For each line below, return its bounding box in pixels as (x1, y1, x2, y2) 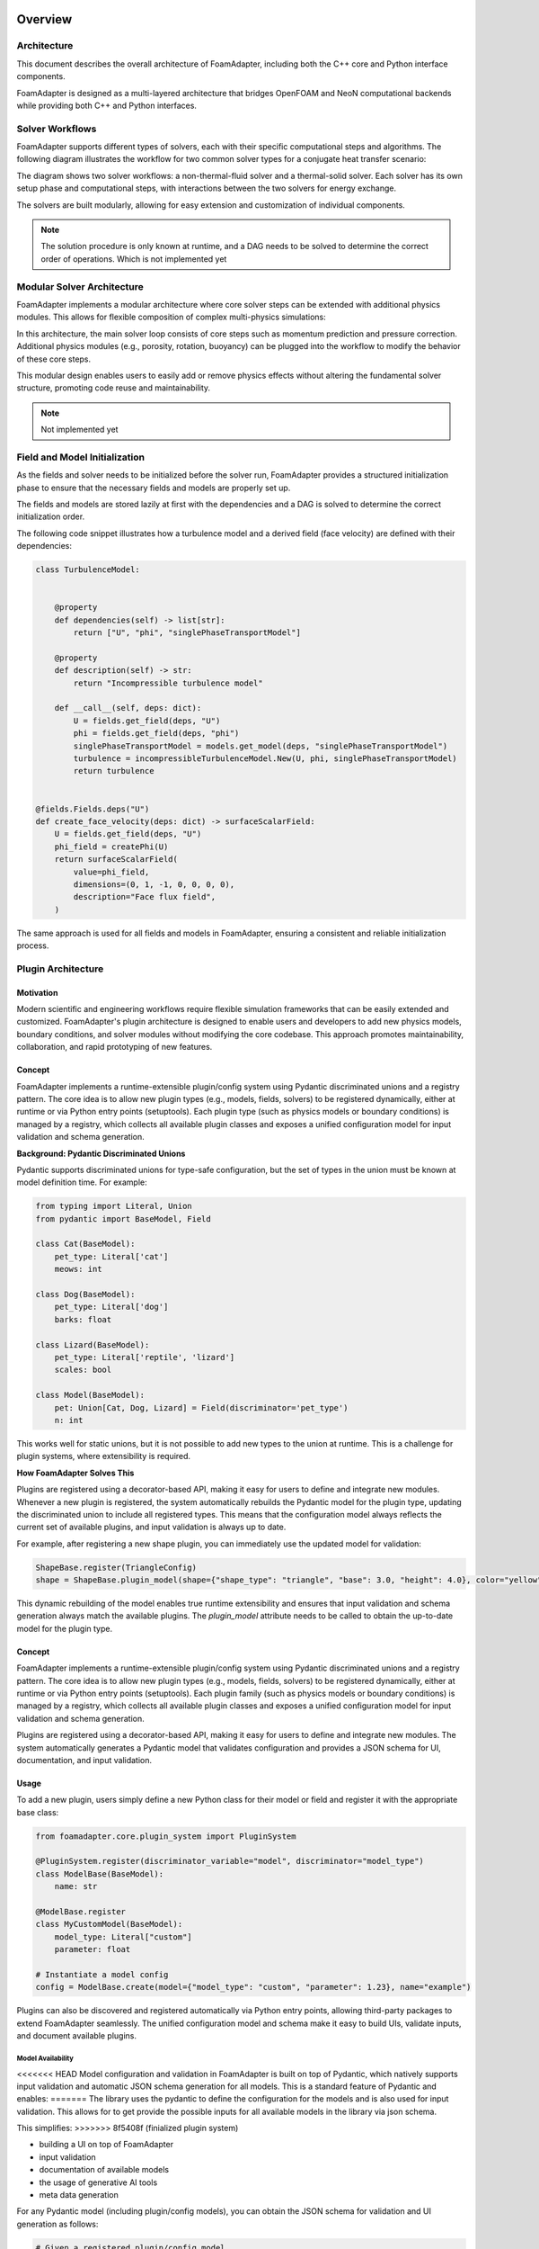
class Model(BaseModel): (35, 1390, 146, 1401)
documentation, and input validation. (16, 1754, 153, 1765)
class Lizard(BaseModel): (35, 1340, 150, 1349)
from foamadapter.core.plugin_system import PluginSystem (35, 1831, 296, 1841)
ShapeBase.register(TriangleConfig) (35, 1562, 198, 1573)
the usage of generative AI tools (39, 2177, 158, 2188)
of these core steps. (16, 354, 92, 364)
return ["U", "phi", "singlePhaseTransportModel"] (73, 628, 301, 638)
